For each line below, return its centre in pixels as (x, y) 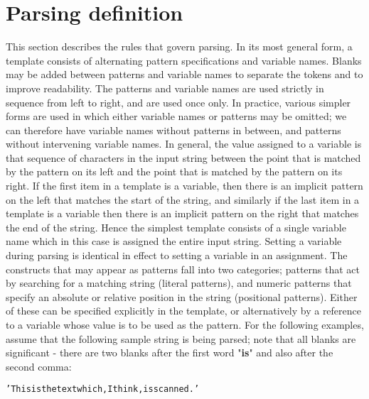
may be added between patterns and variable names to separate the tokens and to (184, 74)
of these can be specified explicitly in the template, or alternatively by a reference (184, 311)
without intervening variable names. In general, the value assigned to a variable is (184, 144)
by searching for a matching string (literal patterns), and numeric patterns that (179, 283)
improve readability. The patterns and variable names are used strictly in (165, 88)
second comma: (39, 366)
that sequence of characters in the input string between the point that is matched (183, 157)
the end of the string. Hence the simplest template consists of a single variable (176, 227)
